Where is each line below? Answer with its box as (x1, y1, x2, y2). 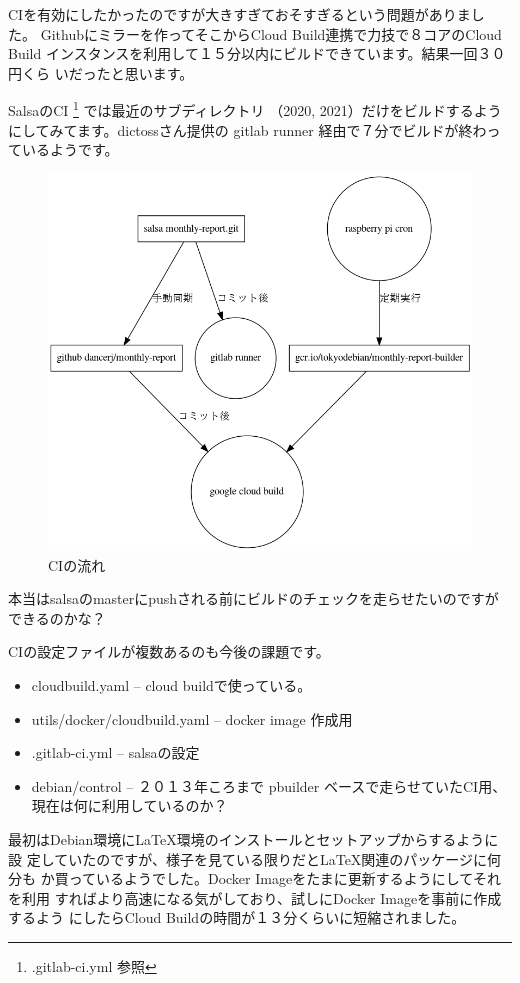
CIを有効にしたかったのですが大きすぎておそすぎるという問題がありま (8, 4, 471, 24)
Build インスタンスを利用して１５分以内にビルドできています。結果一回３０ (8, 43, 506, 64)
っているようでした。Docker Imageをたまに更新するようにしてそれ (68, 868, 501, 889)
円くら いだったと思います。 (8, 62, 194, 83)
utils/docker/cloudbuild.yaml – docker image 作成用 (31, 708, 353, 729)
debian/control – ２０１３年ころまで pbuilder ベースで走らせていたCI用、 (31, 775, 507, 796)
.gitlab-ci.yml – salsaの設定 (31, 742, 200, 763)
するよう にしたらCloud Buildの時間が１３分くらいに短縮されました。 (8, 907, 466, 928)
